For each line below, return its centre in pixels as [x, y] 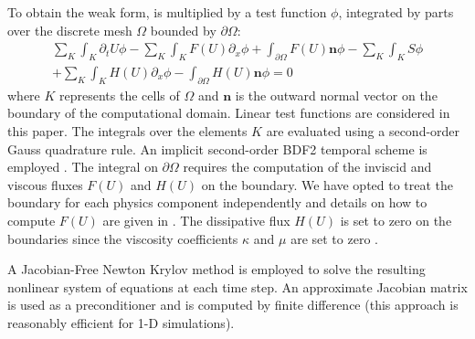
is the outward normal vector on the [336, 95]
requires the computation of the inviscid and [307, 167]
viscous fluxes [45, 184]
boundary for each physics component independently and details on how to [217, 202]
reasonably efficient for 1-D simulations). [121, 322]
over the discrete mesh [70, 30]
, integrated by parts [396, 12]
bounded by [183, 30]
